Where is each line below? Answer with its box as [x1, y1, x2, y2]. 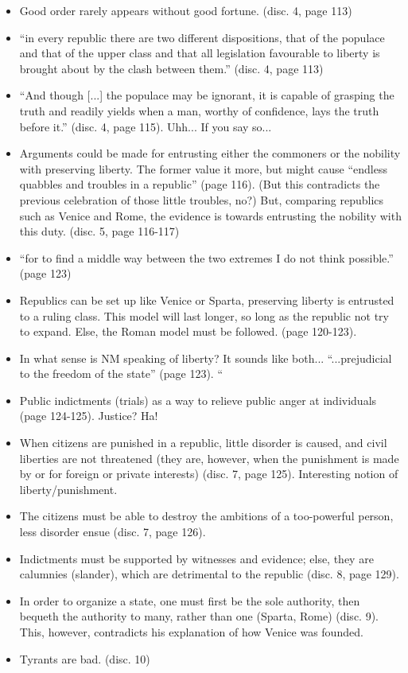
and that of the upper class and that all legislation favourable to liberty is [19, 45, 380, 61]
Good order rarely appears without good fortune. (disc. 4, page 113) [19, 2, 352, 18]
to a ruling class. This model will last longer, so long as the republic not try [19, 307, 389, 324]
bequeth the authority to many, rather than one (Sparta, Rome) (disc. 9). [19, 608, 379, 624]
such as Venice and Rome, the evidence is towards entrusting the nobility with [19, 207, 402, 224]
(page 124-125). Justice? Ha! [19, 407, 158, 424]
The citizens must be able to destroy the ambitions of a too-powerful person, [19, 508, 394, 524]
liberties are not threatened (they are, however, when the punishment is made [19, 449, 399, 466]
